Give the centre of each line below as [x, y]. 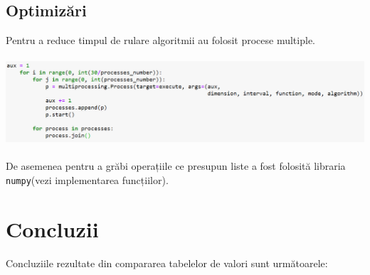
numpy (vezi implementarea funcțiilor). [87, 179]
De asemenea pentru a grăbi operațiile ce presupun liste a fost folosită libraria [176, 166]
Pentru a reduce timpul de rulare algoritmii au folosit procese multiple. [160, 40]
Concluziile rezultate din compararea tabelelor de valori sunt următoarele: [167, 263]
